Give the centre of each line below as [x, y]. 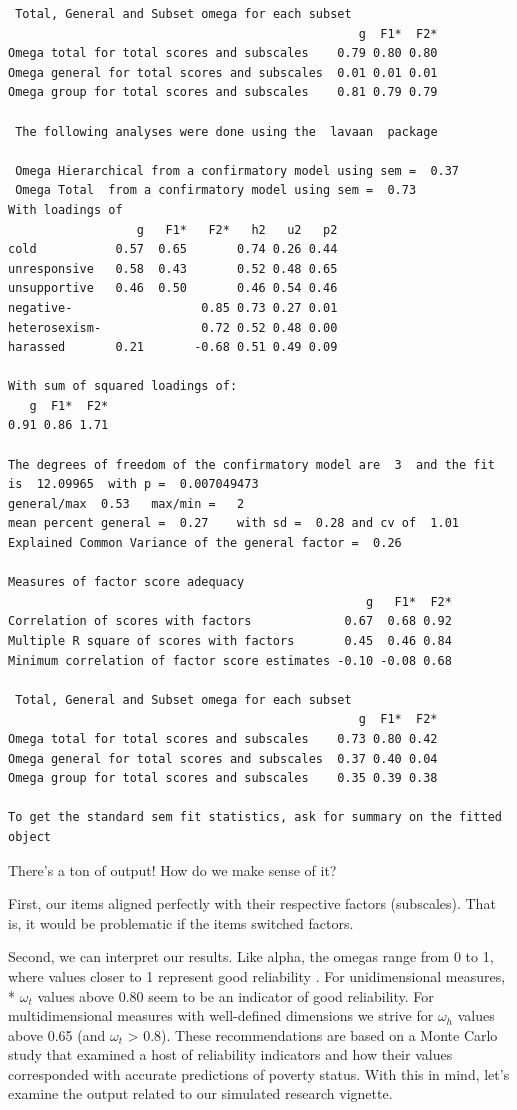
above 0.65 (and [57, 1034]
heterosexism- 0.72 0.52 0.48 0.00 [173, 327]
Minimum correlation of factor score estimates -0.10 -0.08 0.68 [230, 660]
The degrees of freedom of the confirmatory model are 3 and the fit [251, 464]
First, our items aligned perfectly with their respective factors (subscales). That [252, 903]
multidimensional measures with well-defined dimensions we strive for [221, 1015]
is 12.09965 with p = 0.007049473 [133, 484]
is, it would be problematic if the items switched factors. [181, 922]
